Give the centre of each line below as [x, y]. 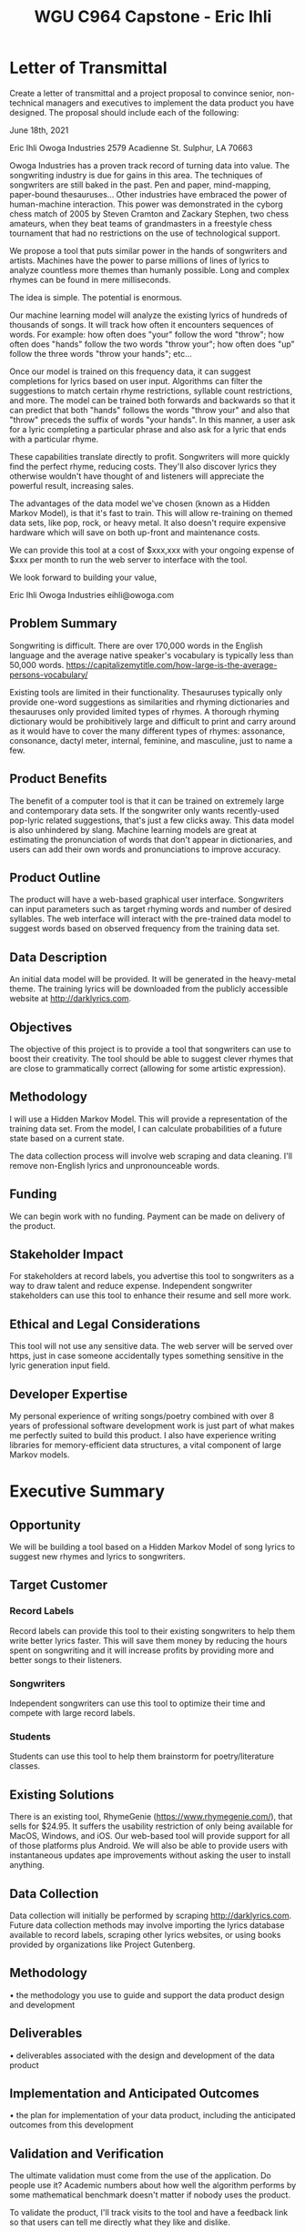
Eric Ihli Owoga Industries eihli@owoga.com [92, 594]
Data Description [58, 957]
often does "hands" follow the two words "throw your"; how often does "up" [152, 344]
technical [26, 103]
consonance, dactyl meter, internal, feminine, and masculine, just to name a [151, 740]
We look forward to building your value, [83, 577]
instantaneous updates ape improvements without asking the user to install [150, 1855]
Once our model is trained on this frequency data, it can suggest [130, 371]
